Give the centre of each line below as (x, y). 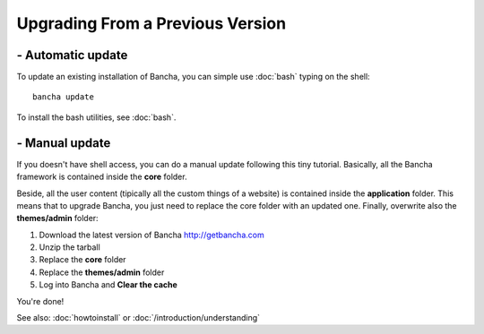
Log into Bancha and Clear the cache (108, 285)
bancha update (63, 97)
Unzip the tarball (69, 247)
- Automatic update (72, 55)
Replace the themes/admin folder (102, 272)
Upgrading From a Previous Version (151, 23)
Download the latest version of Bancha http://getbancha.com (151, 235)
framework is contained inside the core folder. (102, 177)
